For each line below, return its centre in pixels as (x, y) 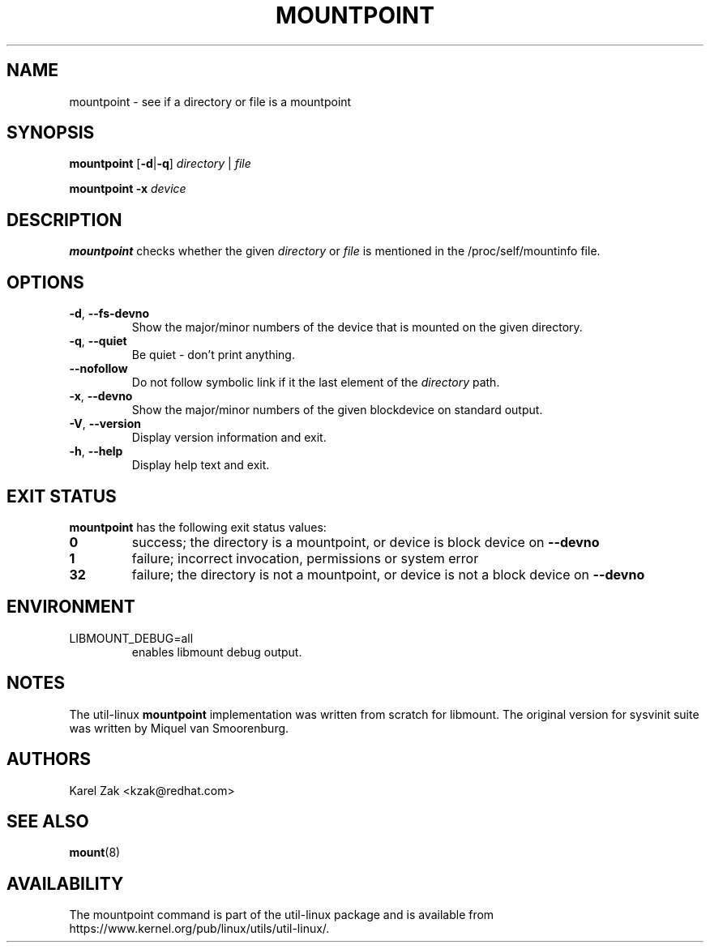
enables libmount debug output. (217, 652)
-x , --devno (101, 396)
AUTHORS (49, 759)
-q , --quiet (98, 341)
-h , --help (96, 451)
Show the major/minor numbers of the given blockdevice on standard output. (337, 410)
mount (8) (95, 853)
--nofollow (98, 369)
